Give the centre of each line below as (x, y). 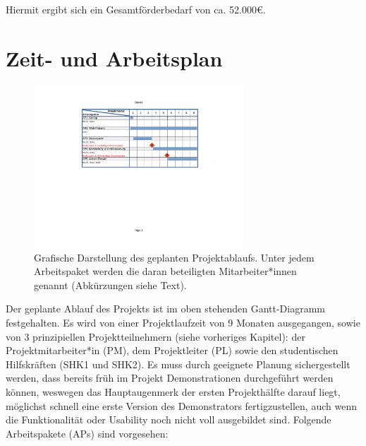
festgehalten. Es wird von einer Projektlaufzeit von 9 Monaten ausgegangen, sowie (183, 322)
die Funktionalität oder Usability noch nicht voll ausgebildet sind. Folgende (169, 419)
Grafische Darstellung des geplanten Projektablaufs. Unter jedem (174, 257)
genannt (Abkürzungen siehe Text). (110, 284)
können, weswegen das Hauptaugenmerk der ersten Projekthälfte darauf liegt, (173, 391)
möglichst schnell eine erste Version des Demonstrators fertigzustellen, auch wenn (181, 405)
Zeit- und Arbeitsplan (114, 58)
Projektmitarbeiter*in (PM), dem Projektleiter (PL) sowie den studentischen (172, 350)
